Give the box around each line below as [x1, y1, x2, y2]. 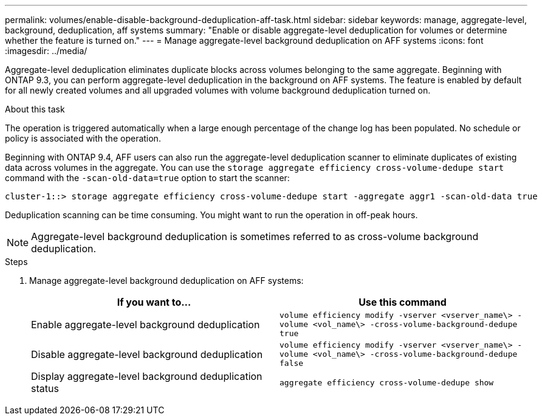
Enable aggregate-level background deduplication [31, 318, 260, 331]
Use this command [358, 296, 447, 308]
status [31, 382, 59, 394]
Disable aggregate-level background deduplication [31, 348, 263, 360]
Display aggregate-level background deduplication [31, 370, 262, 382]
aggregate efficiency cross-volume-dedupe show [280, 377, 494, 387]
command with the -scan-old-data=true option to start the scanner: [5, 173, 290, 183]
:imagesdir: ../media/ [5, 46, 87, 56]
